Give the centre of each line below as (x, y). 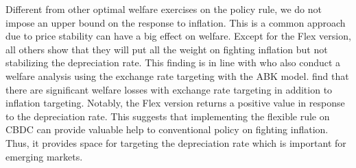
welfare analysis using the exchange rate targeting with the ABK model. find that (177, 75)
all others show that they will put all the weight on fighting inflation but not (167, 49)
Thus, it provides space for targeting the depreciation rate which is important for (176, 142)
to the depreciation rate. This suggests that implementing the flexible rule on (168, 116)
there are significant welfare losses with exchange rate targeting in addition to (169, 89)
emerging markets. (44, 156)
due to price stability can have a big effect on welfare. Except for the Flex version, (178, 36)
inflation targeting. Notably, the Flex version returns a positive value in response (175, 103)
